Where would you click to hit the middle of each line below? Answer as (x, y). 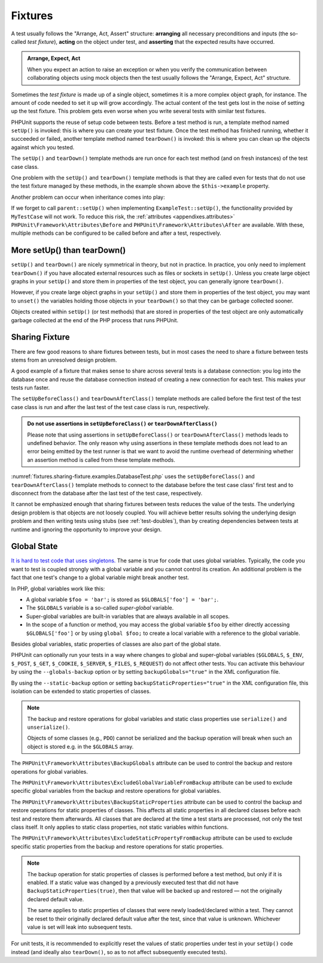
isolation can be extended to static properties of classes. (81, 691)
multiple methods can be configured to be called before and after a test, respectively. (116, 233)
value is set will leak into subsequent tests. (80, 927)
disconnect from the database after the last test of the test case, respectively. (107, 493)
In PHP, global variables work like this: (58, 588)
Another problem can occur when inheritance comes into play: (88, 197)
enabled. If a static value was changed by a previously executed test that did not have (133, 882)
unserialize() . (48, 727)
